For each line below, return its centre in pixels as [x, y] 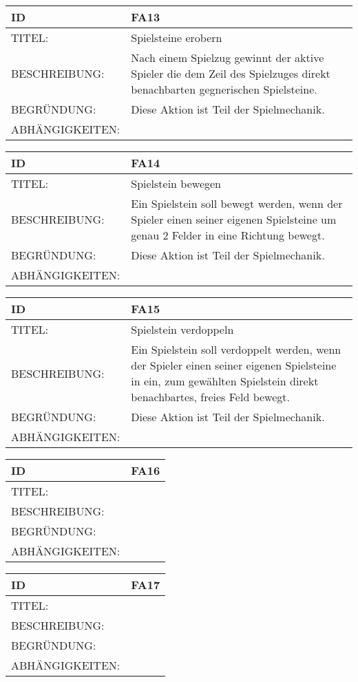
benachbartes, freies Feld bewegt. [210, 397]
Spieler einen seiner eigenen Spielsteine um [234, 219]
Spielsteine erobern [177, 38]
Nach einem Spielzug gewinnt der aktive [228, 57]
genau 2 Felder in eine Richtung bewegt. [228, 235]
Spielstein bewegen [176, 183]
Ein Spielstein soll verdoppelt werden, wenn [236, 349]
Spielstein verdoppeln [182, 329]
